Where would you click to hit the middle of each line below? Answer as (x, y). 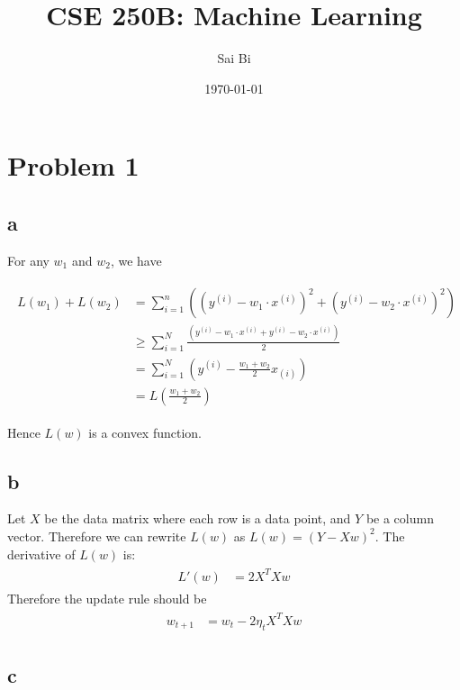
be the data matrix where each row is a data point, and (198, 518)
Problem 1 (73, 165)
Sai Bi (234, 58)
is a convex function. (145, 432)
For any (28, 260)
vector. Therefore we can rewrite (97, 536)
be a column (400, 518)
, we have (136, 260)
